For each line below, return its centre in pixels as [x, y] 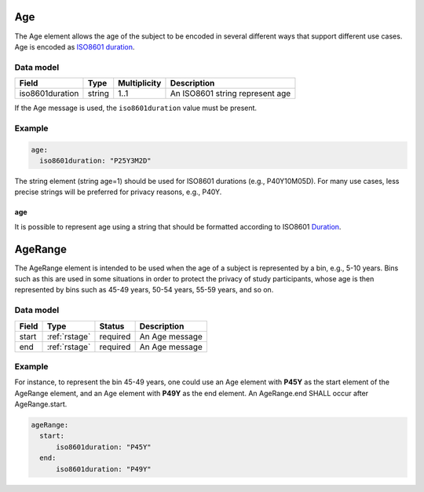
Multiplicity [140, 83]
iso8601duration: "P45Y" [104, 447]
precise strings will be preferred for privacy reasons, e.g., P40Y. [118, 192]
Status [112, 326]
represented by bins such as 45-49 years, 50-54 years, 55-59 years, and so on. [144, 290]
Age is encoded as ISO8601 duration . [75, 46]
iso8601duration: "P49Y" [104, 469]
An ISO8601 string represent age [230, 94]
